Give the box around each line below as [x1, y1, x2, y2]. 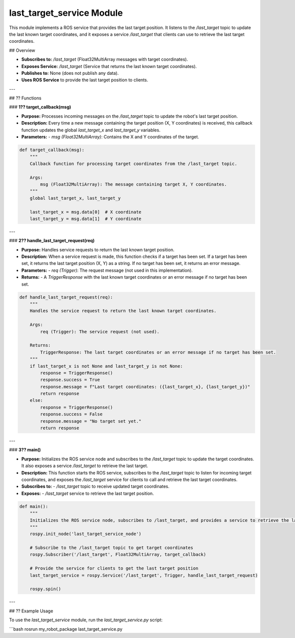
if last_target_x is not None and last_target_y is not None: [29, 363, 183, 369]
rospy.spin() [29, 586, 61, 592]
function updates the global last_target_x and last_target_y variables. [21, 127, 161, 133]
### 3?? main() [9, 447, 41, 453]
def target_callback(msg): [19, 147, 85, 153]
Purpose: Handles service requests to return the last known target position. [21, 247, 175, 253]
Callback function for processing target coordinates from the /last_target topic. [29, 160, 237, 166]
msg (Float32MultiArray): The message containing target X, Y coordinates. [40, 181, 227, 187]
